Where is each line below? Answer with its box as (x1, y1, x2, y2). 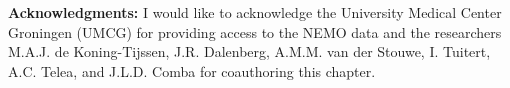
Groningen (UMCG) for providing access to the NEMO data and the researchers (8, 21, 502, 42)
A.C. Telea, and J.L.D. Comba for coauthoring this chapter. (8, 60, 376, 81)
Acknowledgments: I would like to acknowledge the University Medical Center (8, 2, 502, 22)
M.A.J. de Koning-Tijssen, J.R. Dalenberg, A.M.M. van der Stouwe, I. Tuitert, (8, 41, 491, 62)
